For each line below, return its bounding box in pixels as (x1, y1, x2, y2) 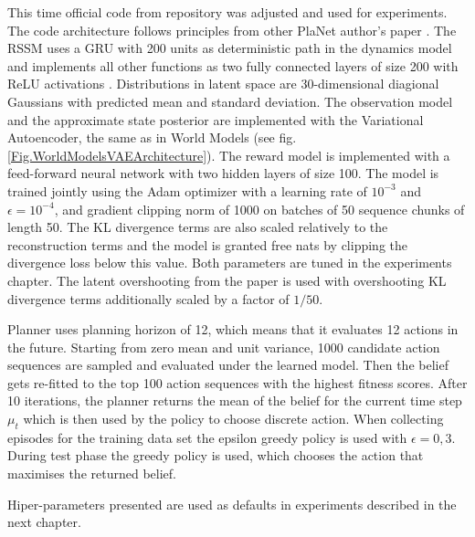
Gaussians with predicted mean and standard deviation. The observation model (7, 91, 453, 111)
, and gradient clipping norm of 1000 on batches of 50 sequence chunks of (54, 199, 465, 218)
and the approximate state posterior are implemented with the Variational (7, 110, 424, 129)
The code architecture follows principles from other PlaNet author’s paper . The (7, 20, 457, 39)
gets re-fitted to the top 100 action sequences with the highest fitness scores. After (7, 373, 468, 392)
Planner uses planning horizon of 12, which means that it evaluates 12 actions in (7, 320, 459, 339)
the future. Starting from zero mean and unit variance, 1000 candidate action (7, 337, 440, 356)
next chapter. (7, 512, 81, 532)
